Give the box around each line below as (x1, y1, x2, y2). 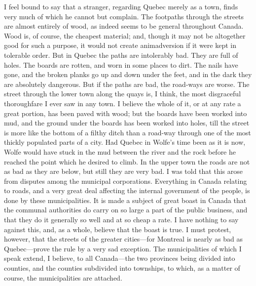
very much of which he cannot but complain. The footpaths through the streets (4, 11, 244, 21)
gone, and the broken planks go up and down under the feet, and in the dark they (4, 69, 252, 80)
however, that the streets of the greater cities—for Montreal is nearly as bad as (4, 234, 243, 244)
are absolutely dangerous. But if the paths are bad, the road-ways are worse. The (4, 79, 250, 89)
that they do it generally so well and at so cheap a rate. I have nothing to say (4, 214, 239, 225)
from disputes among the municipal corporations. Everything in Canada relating (4, 175, 247, 186)
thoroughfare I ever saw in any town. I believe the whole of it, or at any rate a (4, 98, 241, 108)
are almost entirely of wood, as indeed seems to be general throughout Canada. (4, 21, 244, 31)
